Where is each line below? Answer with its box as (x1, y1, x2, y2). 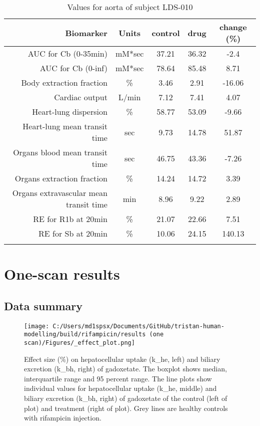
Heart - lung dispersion (32, 106, 107, 117)
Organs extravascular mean (12, 187, 107, 198)
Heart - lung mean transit (22, 120, 107, 132)
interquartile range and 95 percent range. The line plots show (24, 373, 212, 383)
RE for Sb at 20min (38, 228, 107, 239)
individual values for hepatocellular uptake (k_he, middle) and (24, 383, 217, 393)
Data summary (4, 298, 83, 313)
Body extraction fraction (21, 77, 107, 88)
